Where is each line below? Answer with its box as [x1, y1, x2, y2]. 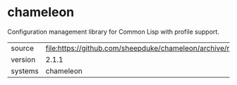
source [11, 43, 34, 53]
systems [11, 66, 39, 76]
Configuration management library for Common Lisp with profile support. [7, 27, 220, 36]
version [11, 54, 36, 64]
